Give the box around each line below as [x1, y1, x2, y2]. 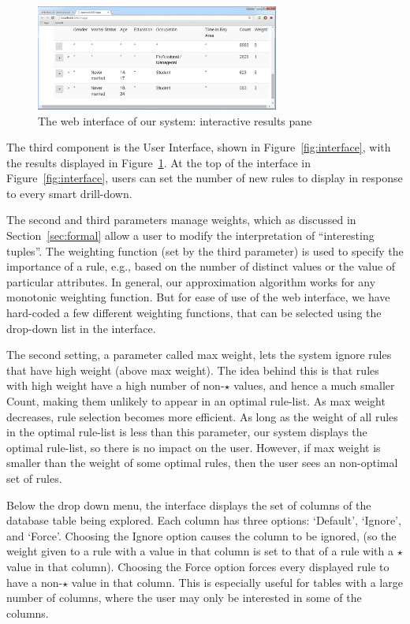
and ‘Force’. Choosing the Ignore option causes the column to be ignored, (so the [6, 527, 397, 544]
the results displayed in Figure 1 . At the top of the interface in [6, 154, 311, 170]
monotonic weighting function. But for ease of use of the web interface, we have [6, 289, 390, 305]
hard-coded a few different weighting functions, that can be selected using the [6, 305, 382, 321]
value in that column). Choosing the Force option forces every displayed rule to [6, 558, 389, 574]
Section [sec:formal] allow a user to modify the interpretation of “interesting [6, 227, 375, 244]
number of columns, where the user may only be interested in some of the [6, 589, 362, 606]
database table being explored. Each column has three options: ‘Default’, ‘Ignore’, [6, 512, 401, 529]
